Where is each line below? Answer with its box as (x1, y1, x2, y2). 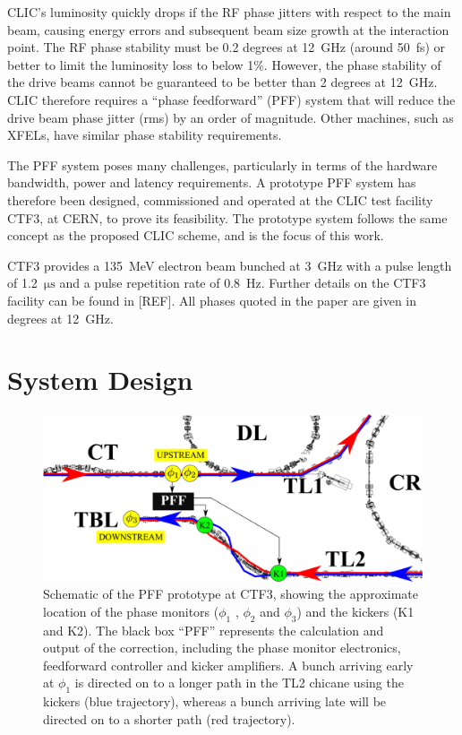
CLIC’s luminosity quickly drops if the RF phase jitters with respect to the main (7, 3, 451, 21)
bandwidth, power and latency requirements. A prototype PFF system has (7, 173, 416, 192)
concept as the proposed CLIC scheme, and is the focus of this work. (7, 226, 384, 245)
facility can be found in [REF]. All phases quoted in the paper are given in (7, 290, 417, 309)
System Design (7, 361, 193, 398)
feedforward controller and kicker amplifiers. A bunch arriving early (43, 655, 414, 674)
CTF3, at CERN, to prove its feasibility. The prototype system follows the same (7, 208, 448, 227)
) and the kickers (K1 (296, 601, 415, 620)
